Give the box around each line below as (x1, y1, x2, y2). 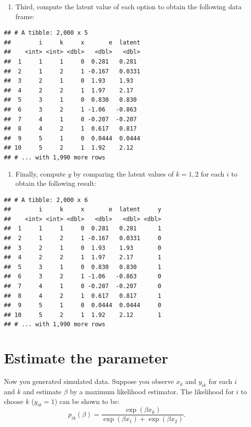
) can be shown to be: (54, 396, 120, 406)
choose (4, 396, 23, 406)
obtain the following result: (15, 178, 96, 188)
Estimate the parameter (4, 348, 168, 368)
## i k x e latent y (4, 206, 162, 213)
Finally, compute (15, 168, 66, 179)
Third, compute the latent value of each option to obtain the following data (15, 1, 242, 11)
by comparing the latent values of (73, 168, 174, 179)
